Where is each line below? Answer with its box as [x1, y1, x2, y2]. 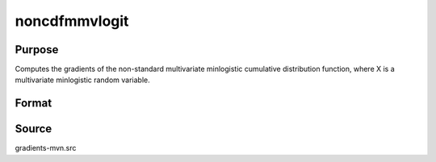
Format [15, 97, 52, 110]
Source [15, 122, 52, 136]
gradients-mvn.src [15, 143, 77, 153]
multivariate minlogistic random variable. [15, 75, 151, 85]
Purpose [15, 43, 59, 56]
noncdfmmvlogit [15, 12, 129, 30]
